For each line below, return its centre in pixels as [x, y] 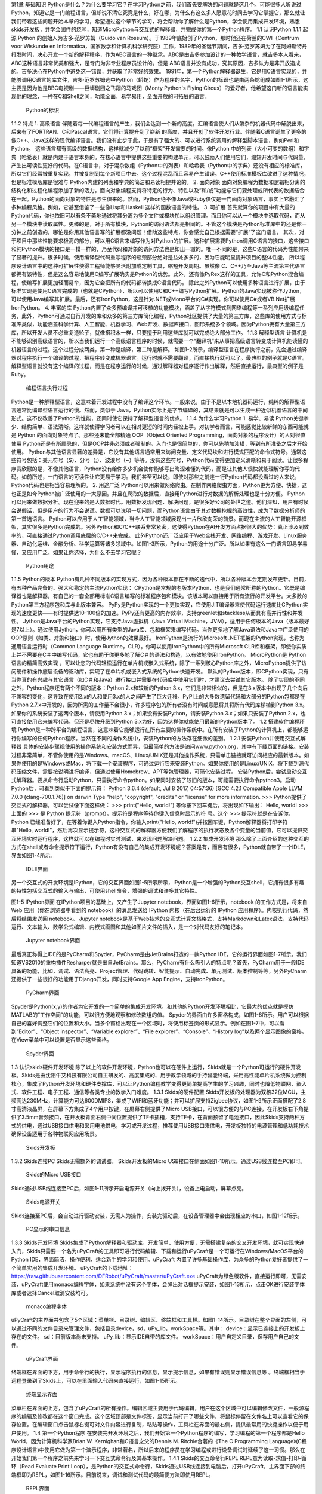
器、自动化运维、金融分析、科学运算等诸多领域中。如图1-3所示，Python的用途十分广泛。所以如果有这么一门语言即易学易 [160, 544]
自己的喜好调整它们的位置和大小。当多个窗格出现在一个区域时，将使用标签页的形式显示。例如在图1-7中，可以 [145, 1023]
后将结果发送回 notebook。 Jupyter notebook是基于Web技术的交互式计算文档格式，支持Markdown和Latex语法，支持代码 [160, 919]
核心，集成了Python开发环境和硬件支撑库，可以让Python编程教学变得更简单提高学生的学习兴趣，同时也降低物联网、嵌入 [159, 1083]
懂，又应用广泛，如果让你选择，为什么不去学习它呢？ [76, 552]
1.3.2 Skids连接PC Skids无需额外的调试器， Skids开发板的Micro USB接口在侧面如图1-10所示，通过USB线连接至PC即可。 [158, 1161]
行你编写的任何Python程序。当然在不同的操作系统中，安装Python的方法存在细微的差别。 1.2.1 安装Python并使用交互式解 [159, 738]
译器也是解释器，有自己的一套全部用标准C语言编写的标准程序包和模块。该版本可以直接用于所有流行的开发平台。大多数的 [159, 596]
